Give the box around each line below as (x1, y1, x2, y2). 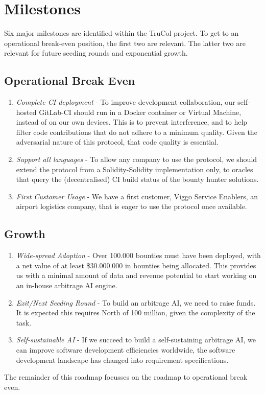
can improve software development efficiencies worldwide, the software (16, 344, 235, 355)
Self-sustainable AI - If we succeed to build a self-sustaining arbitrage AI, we (16, 334, 256, 345)
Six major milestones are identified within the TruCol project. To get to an (4, 28, 239, 38)
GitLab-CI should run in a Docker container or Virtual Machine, (39, 106, 242, 117)
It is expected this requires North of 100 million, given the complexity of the (16, 307, 255, 318)
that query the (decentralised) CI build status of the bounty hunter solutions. (16, 174, 259, 184)
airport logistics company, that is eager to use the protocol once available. (16, 201, 247, 212)
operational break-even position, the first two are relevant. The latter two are (4, 37, 246, 48)
